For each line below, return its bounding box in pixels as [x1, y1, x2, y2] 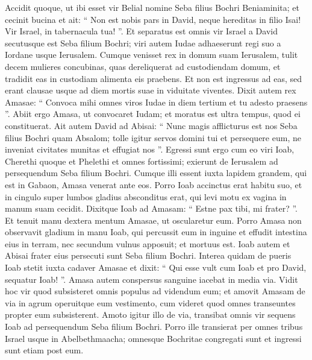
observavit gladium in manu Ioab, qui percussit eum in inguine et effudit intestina [5, 226, 307, 238]
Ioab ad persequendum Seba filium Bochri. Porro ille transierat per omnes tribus [5, 320, 303, 333]
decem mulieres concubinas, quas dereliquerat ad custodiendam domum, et [5, 60, 281, 72]
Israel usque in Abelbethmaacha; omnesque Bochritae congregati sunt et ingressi [5, 332, 302, 344]
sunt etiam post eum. [5, 344, 84, 356]
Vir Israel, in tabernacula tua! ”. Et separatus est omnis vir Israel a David [5, 25, 278, 37]
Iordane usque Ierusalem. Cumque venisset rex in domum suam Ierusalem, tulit [5, 48, 298, 61]
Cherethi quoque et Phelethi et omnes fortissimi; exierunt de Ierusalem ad [5, 154, 278, 167]
